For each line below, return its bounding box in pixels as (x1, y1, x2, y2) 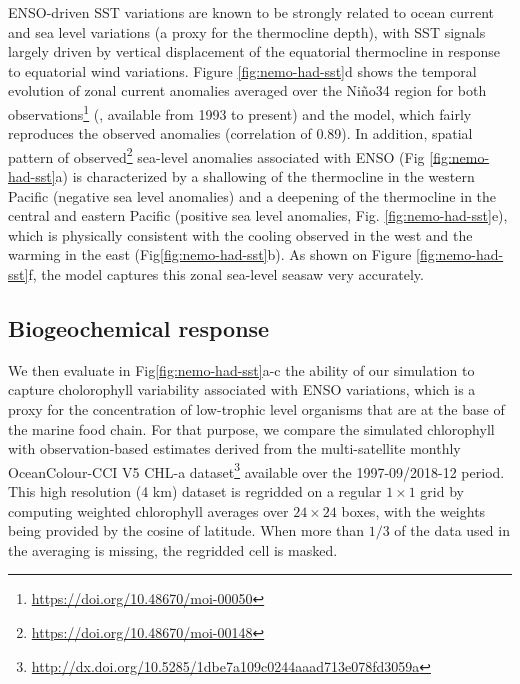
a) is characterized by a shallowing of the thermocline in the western (55, 166, 475, 187)
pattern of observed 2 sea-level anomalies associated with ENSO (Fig (8, 143, 425, 167)
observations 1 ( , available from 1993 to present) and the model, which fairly (8, 100, 472, 124)
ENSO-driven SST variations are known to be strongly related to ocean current (8, 2, 494, 22)
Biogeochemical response (8, 313, 270, 344)
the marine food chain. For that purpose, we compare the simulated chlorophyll (8, 418, 495, 439)
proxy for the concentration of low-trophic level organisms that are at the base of (8, 399, 505, 420)
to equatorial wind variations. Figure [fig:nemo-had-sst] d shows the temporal (8, 60, 477, 81)
